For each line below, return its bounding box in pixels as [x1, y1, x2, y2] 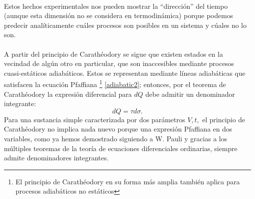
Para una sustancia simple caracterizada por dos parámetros [4, 114, 185, 124]
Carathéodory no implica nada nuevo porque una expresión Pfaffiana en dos [4, 124, 232, 134]
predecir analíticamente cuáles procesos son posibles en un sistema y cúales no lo [4, 20, 247, 30]
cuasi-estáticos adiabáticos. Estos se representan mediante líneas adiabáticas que [4, 67, 246, 78]
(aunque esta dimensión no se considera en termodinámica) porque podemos [4, 10, 233, 21]
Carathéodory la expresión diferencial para [4, 88, 132, 99]
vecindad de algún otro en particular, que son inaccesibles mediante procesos [4, 58, 234, 68]
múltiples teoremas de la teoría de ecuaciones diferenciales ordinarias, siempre [4, 143, 237, 153]
